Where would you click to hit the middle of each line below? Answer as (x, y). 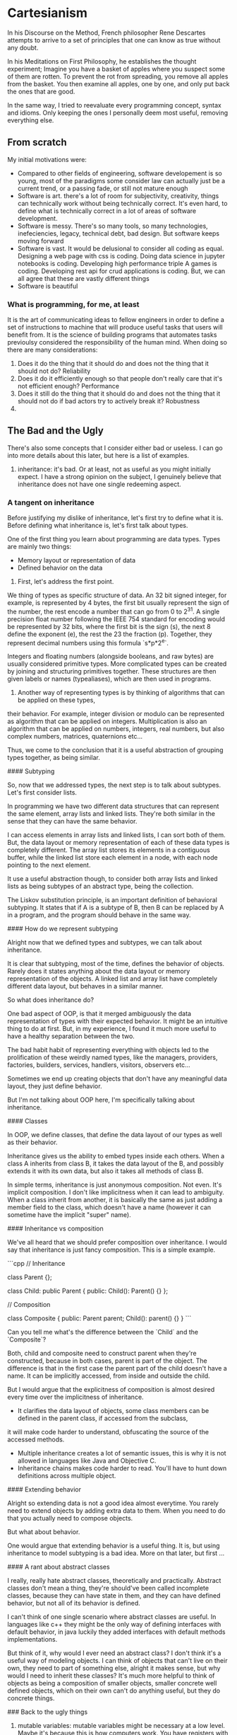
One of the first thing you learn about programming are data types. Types (114, 539)
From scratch (37, 143)
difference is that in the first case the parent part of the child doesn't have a (117, 1368)
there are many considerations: (53, 350)
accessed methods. (36, 1440)
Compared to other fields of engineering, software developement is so (120, 173)
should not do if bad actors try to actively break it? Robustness (109, 401)
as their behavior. (32, 1142)
